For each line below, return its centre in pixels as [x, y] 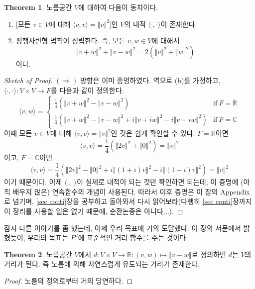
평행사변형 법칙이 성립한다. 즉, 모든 [70, 41]
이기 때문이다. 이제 [33, 182]
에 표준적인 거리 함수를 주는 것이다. [133, 238]
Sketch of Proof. [28, 80]
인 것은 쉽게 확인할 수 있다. [153, 133]
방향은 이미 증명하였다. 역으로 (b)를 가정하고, [150, 80]
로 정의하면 [209, 254]
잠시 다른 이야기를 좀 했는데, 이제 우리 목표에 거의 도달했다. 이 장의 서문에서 [123, 228]
